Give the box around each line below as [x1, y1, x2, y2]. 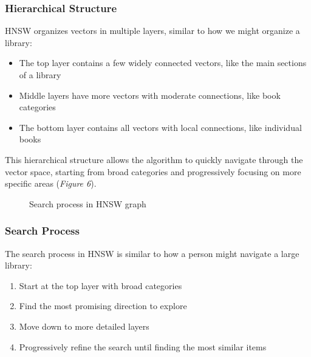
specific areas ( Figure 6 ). [5, 177, 97, 190]
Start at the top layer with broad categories [19, 279, 182, 292]
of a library [19, 68, 61, 81]
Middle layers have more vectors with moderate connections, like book [19, 88, 281, 101]
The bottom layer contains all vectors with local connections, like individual [19, 121, 302, 133]
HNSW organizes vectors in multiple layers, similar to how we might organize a [5, 24, 300, 37]
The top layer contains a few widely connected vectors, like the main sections [19, 56, 307, 69]
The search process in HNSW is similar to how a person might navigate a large [5, 247, 299, 259]
